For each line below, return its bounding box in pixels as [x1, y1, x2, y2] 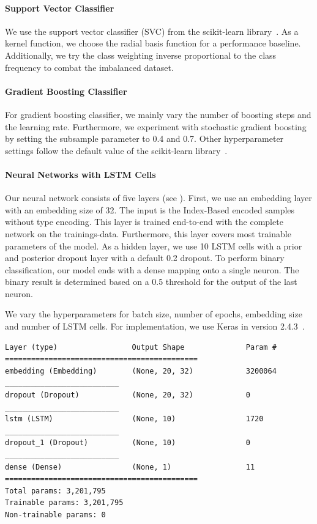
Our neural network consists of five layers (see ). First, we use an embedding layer [5, 191, 312, 204]
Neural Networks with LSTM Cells [5, 168, 156, 180]
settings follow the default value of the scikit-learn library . [5, 144, 228, 157]
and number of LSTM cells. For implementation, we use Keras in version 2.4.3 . [5, 320, 305, 333]
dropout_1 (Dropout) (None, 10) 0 [5, 438, 250, 448]
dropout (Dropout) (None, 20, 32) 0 [5, 391, 250, 400]
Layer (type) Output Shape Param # [5, 342, 277, 352]
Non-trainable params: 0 [5, 510, 106, 519]
